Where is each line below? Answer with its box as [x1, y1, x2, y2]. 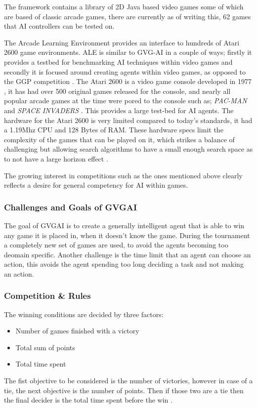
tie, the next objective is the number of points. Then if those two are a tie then [4, 385, 244, 395]
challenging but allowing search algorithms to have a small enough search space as [4, 144, 253, 154]
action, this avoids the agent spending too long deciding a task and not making [4, 259, 244, 269]
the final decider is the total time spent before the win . [4, 395, 172, 405]
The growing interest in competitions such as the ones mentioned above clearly [4, 170, 243, 180]
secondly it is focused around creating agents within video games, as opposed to [4, 66, 246, 77]
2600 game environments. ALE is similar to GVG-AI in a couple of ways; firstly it [4, 47, 252, 57]
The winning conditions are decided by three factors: [4, 309, 164, 319]
